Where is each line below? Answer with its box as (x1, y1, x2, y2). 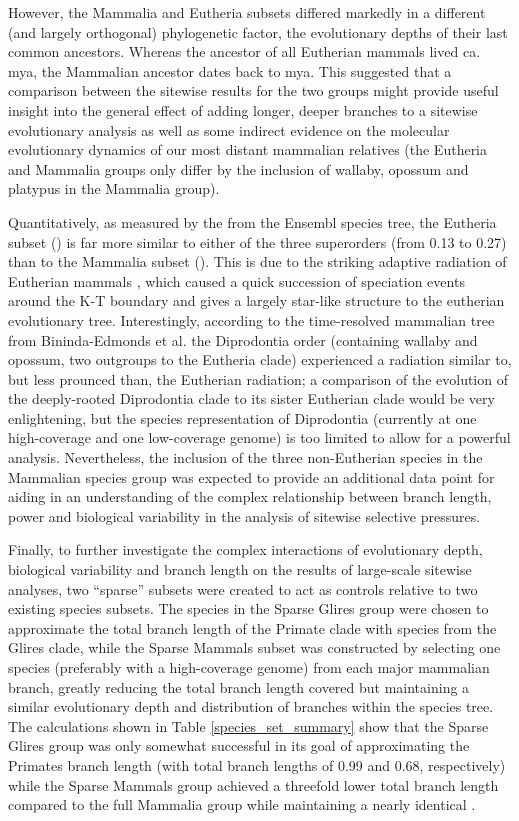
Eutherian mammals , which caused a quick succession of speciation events (8, 270, 465, 291)
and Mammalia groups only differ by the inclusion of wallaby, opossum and (8, 158, 469, 179)
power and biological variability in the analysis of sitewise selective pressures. (8, 505, 481, 526)
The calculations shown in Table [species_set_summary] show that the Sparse (8, 715, 489, 736)
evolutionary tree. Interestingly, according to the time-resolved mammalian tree (8, 309, 495, 330)
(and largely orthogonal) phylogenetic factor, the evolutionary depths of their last (8, 21, 508, 42)
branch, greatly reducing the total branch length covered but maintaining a (8, 676, 470, 697)
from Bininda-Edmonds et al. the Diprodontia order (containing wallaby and (8, 329, 478, 350)
